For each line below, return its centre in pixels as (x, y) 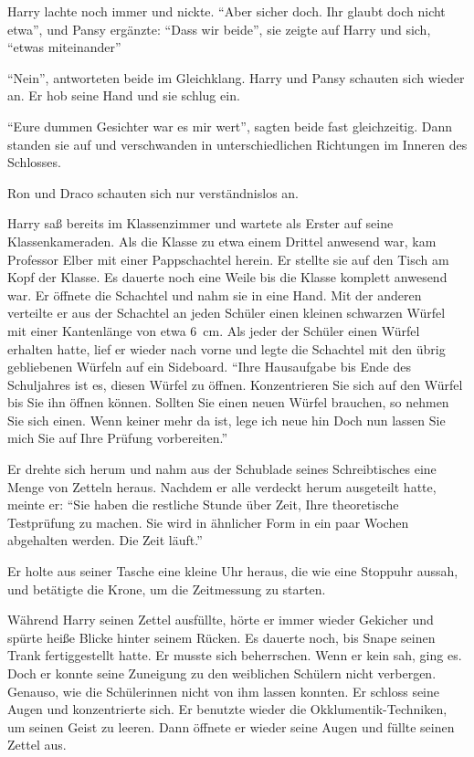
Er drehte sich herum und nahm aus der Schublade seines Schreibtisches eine (222, 469)
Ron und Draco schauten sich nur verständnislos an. (153, 192)
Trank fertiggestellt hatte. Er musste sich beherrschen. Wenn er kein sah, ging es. (235, 655)
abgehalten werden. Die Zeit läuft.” (105, 540)
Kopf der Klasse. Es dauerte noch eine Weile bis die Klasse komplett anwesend (227, 277)
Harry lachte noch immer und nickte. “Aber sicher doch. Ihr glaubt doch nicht (226, 11)
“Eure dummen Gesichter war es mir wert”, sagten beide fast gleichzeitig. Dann (230, 126)
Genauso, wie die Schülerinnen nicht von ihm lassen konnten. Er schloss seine (224, 691)
